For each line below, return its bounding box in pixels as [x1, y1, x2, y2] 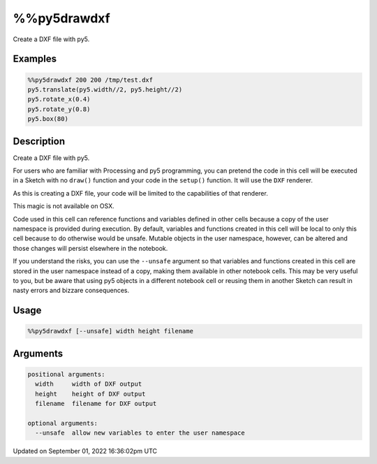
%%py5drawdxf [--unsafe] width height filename [27, 327, 193, 335]
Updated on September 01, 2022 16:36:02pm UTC [13, 447, 157, 456]
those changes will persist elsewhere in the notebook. [13, 244, 168, 252]
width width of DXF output [35, 380, 142, 388]
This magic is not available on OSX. [13, 202, 114, 210]
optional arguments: [27, 419, 98, 427]
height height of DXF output [35, 390, 146, 398]
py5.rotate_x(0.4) [27, 95, 91, 103]
